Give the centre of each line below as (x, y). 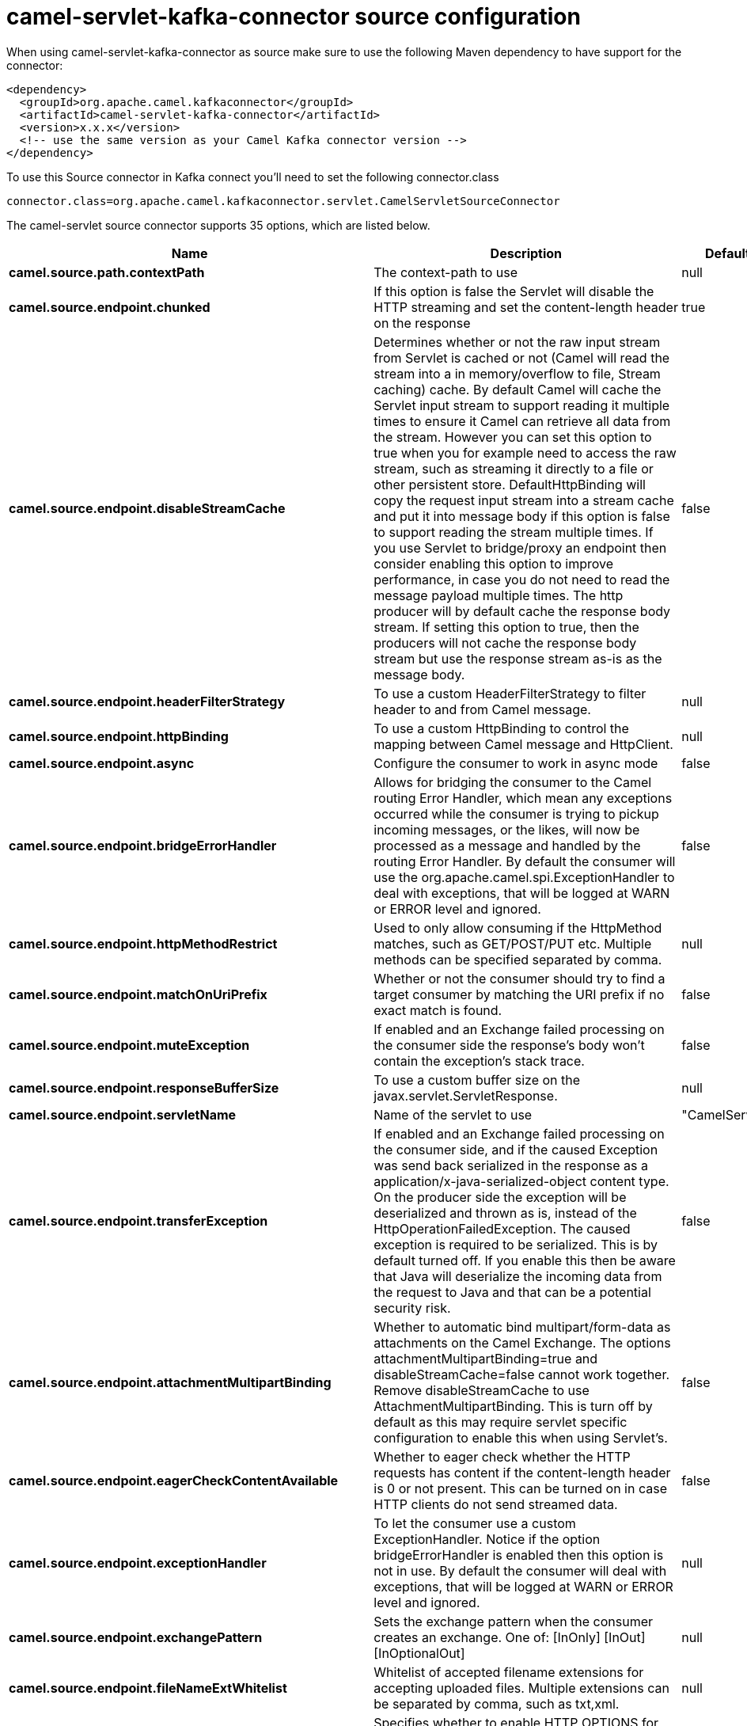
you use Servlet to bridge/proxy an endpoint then (520, 547)
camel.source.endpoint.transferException (138, 1220)
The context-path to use (446, 272)
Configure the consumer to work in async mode (516, 763)
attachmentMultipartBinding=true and (486, 1358)
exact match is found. (438, 1010)
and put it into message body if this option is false (522, 516)
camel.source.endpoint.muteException (129, 1045)
